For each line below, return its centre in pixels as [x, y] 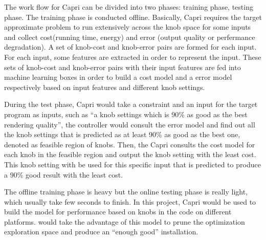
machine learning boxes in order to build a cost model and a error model [118, 77]
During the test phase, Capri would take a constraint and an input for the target [131, 104]
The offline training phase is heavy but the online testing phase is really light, [126, 192]
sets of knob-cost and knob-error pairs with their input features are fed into [123, 67]
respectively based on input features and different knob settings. [105, 87]
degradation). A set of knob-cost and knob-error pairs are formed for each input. [130, 47]
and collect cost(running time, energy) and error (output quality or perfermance [130, 37]
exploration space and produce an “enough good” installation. [101, 232]
